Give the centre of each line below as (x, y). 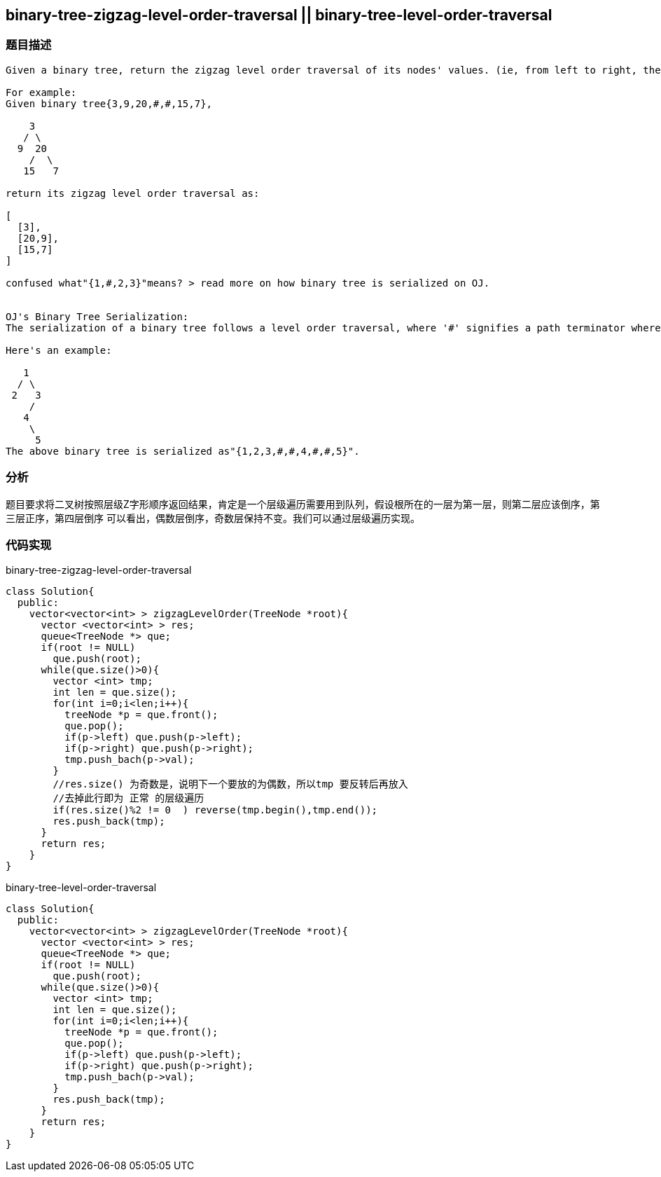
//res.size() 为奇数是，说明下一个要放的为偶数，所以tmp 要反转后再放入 (230, 784)
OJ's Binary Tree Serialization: (97, 316)
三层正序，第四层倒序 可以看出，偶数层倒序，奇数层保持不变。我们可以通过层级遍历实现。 (213, 518)
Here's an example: (59, 350)
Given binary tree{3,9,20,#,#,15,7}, (109, 103)
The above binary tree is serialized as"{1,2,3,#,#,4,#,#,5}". (183, 451)
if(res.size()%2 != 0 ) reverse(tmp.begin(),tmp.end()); (215, 810)
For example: (41, 92)
